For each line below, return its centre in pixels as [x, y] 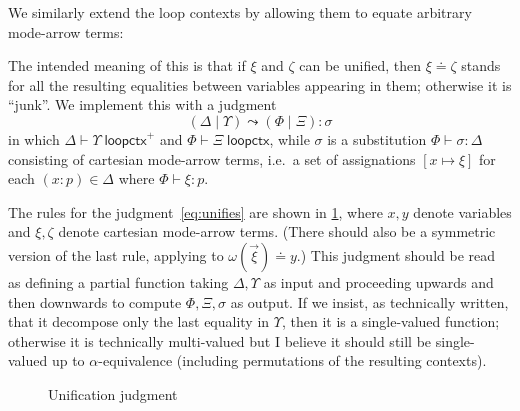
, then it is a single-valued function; [390, 321]
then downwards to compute [95, 301]
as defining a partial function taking [118, 281]
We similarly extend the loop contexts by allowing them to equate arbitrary [240, 12]
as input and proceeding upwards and [378, 281]
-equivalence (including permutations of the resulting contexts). [292, 360]
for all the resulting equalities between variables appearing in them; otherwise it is [260, 84]
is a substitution [377, 138]
